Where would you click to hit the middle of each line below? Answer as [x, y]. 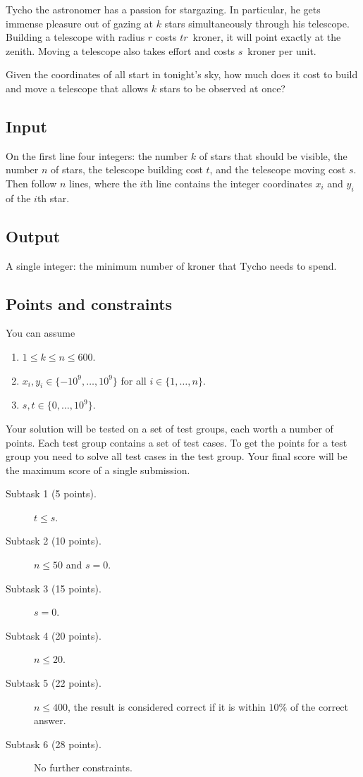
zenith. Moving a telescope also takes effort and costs [121, 50]
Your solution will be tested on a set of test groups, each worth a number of [170, 428]
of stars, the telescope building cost [127, 169]
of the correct [319, 706]
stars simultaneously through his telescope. [257, 23]
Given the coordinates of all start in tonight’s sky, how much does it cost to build [182, 74]
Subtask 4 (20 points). [54, 635]
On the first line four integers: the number [97, 155]
